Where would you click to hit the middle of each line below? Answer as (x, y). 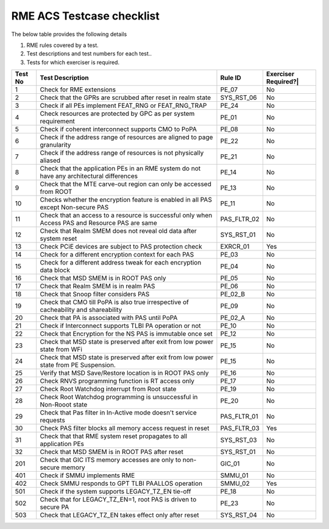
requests (52, 421)
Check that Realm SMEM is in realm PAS (97, 286)
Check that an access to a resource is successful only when (126, 215)
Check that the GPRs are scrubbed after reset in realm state (126, 98)
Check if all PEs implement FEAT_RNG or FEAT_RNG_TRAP (123, 105)
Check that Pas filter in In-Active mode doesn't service (119, 413)
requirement (58, 121)
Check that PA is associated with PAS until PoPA (109, 318)
